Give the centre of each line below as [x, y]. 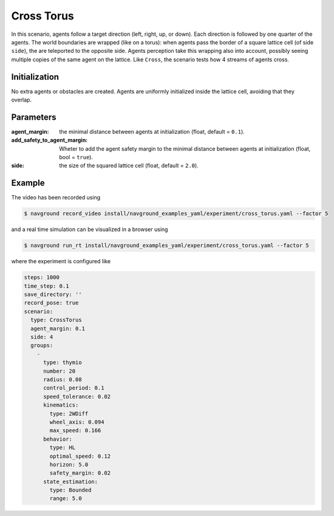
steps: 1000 [42, 277]
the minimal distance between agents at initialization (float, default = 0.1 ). [152, 131]
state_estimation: [71, 481]
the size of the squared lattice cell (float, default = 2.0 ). [129, 166]
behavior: [58, 439]
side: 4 [42, 337]
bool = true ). [76, 157]
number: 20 [60, 371]
